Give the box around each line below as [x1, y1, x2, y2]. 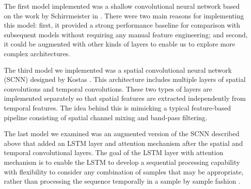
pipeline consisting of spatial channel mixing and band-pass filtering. [4, 112, 207, 122]
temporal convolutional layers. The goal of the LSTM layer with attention [4, 147, 223, 157]
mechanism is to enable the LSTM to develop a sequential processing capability [4, 157, 240, 167]
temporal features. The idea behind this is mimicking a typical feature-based [4, 102, 231, 112]
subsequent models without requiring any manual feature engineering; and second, [4, 29, 248, 39]
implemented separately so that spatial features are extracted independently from [4, 93, 246, 103]
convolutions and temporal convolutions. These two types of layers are [4, 83, 212, 94]
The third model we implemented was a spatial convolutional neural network [4, 64, 232, 75]
